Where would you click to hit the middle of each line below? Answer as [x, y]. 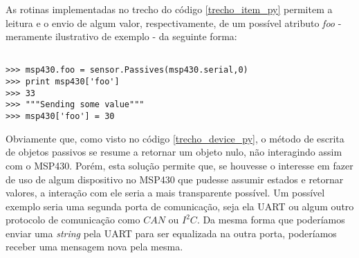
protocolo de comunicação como [73, 220]
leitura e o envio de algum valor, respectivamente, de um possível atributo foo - [174, 22]
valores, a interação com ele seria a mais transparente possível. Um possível [165, 193]
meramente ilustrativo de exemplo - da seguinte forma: [121, 36]
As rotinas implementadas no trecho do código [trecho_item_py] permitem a [169, 9]
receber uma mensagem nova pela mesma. [94, 247]
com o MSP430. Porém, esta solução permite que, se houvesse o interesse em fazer [179, 165]
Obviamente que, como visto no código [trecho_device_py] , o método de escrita [175, 138]
